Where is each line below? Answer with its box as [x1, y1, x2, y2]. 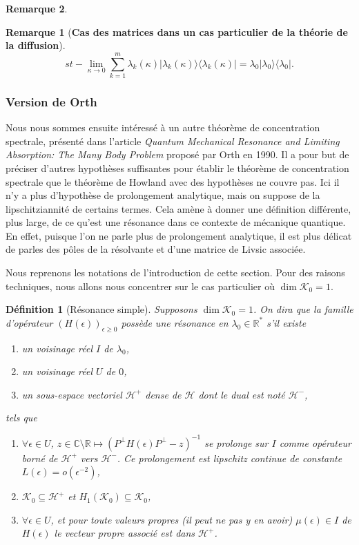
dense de [145, 387, 182, 401]
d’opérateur [6, 315, 53, 329]
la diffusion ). [6, 38, 66, 52]
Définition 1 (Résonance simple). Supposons [6, 302, 197, 316]
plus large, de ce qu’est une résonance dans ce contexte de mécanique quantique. [6, 215, 346, 229]
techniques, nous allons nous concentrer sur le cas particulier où [6, 278, 275, 293]
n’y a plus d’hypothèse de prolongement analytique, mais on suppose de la [6, 188, 320, 202]
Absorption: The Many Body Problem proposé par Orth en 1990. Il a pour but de [6, 147, 349, 162]
